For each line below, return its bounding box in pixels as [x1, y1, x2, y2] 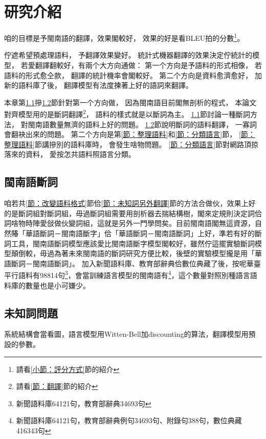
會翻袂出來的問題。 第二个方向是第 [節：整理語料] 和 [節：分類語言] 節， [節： [4, 129, 255, 140]
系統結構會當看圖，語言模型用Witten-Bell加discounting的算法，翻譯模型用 [4, 329, 249, 339]
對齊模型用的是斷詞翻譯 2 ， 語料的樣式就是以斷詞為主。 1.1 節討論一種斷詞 [4, 107, 251, 119]
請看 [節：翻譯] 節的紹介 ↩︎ [16, 381, 98, 391]
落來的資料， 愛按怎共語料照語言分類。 [4, 149, 136, 159]
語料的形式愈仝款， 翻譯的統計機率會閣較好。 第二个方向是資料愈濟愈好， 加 [4, 70, 262, 80]
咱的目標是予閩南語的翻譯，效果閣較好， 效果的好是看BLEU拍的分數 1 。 [4, 31, 245, 43]
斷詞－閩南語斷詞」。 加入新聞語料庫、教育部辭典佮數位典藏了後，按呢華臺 [11, 258, 261, 268]
